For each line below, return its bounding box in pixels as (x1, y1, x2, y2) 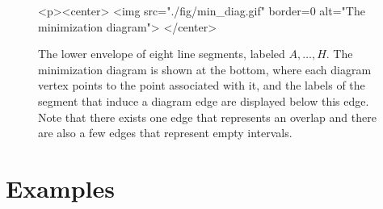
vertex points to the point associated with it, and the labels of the (38, 77, 365, 94)
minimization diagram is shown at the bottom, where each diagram (38, 61, 372, 77)
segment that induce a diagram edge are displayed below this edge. (38, 92, 369, 109)
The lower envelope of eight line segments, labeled (38, 45, 285, 62)
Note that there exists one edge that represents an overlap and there (38, 108, 377, 125)
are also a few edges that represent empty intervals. (38, 124, 293, 141)
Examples (6, 171, 115, 204)
